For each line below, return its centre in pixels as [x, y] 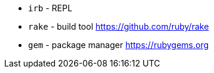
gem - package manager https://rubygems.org [119, 45]
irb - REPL [50, 8]
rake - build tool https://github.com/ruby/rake [119, 26]
